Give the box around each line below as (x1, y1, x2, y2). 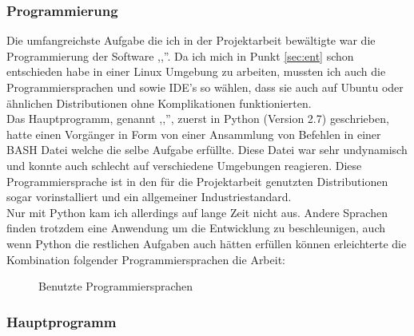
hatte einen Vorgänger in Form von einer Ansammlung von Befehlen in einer (6, 125, 381, 142)
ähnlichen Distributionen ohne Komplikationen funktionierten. (6, 94, 312, 111)
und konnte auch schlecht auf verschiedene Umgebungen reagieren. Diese (6, 156, 362, 173)
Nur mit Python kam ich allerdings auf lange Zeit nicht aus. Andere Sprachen (6, 204, 388, 220)
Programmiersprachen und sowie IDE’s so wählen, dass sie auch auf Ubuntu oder (6, 79, 404, 95)
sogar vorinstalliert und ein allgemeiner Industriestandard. (6, 188, 292, 205)
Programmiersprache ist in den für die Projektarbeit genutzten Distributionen (6, 172, 388, 189)
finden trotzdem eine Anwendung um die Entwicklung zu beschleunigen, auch (6, 219, 385, 236)
